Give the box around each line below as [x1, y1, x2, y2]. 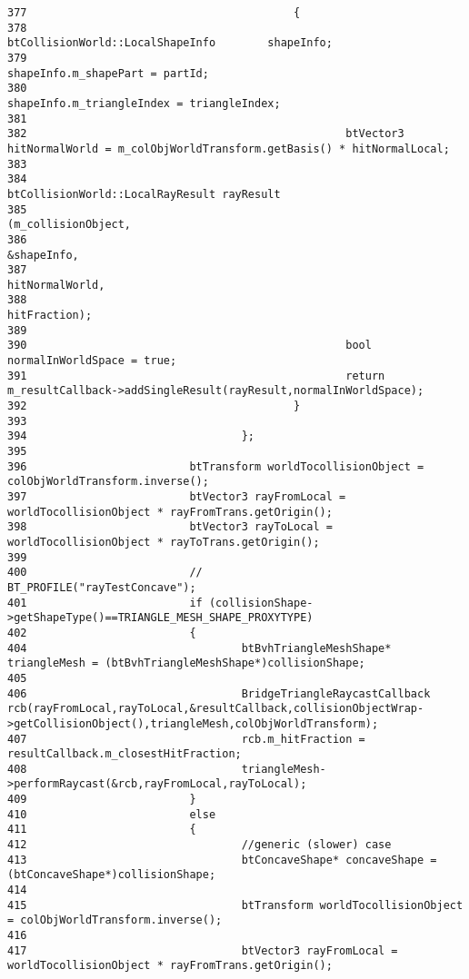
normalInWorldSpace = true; [7, 354, 177, 368]
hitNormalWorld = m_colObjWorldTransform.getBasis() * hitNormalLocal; [7, 142, 450, 155]
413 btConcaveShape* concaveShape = [7, 853, 437, 866]
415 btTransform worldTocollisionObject [7, 898, 464, 912]
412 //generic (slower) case [7, 838, 392, 852]
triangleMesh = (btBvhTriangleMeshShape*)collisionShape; [7, 657, 365, 670]
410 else [7, 807, 216, 821]
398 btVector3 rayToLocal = [7, 520, 333, 534]
